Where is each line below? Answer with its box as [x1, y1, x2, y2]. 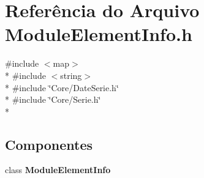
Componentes [5, 135, 93, 154]
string [60, 69, 82, 81]
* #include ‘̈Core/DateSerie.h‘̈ [5, 81, 119, 94]
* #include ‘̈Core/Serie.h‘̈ [5, 93, 101, 106]
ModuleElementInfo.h [5, 21, 192, 46]
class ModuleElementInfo [5, 163, 111, 176]
